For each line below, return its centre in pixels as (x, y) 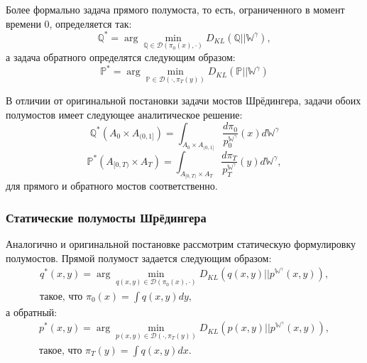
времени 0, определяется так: (69, 23)
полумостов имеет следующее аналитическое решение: (124, 114)
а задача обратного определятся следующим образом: (121, 56)
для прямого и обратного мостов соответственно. (112, 186)
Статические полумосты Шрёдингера (106, 217)
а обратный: (32, 311)
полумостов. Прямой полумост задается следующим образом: (139, 258)
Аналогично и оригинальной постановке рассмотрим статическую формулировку (181, 244)
